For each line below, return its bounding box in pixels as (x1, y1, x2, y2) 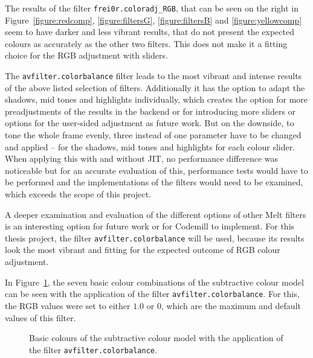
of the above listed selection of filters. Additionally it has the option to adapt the (5, 81, 305, 94)
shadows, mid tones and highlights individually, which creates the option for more (5, 93, 308, 106)
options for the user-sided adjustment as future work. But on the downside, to (5, 117, 294, 129)
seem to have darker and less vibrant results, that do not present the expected (5, 25, 294, 38)
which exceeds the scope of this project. (5, 188, 152, 200)
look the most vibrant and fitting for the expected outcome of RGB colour (5, 243, 280, 256)
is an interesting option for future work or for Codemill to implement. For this (5, 220, 295, 232)
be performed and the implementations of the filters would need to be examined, (5, 176, 303, 188)
